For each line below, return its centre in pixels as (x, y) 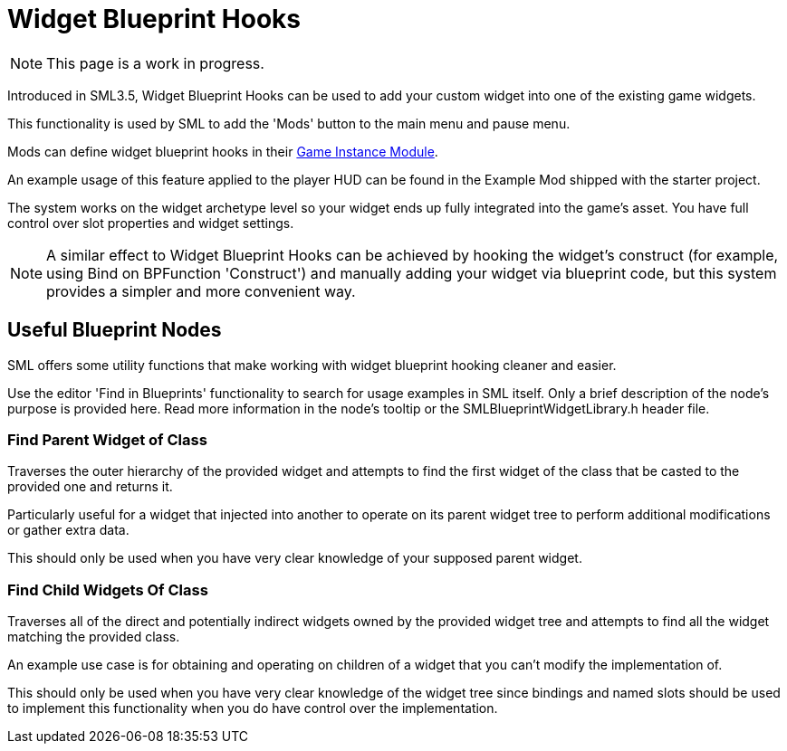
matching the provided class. (94, 637)
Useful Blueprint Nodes (115, 330)
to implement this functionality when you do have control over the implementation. (253, 708)
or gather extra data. (68, 530)
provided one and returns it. (90, 487)
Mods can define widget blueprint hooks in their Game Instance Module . (223, 151)
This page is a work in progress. (155, 63)
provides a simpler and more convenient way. (201, 291)
